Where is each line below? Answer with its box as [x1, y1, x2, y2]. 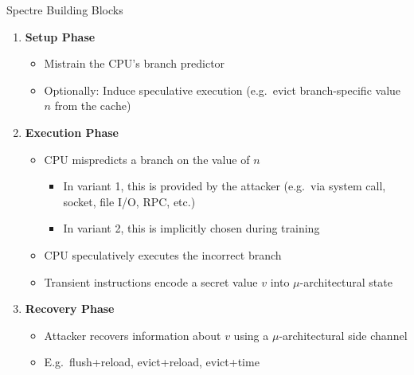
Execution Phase [25, 123, 119, 140]
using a [233, 326, 269, 343]
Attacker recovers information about [44, 326, 221, 343]
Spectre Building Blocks [6, 2, 123, 18]
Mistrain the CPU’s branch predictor [44, 55, 225, 72]
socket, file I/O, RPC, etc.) [63, 193, 196, 209]
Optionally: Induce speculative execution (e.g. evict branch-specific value [44, 81, 401, 98]
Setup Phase [25, 28, 96, 45]
